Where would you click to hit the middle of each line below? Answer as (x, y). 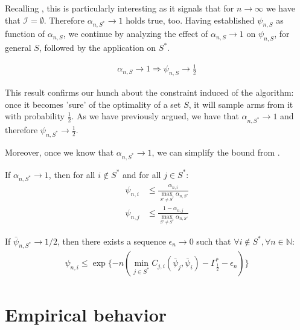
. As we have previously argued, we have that (155, 116)
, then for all (72, 174)
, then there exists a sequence (111, 241)
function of (25, 34)
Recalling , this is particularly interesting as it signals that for (120, 8)
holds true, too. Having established (190, 20)
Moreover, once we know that (59, 152)
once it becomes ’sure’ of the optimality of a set (93, 104)
